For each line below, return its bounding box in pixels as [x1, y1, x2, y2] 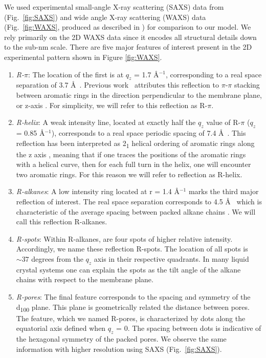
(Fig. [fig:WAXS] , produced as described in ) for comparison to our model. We [4, 22, 251, 32]
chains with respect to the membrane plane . [16, 274, 153, 285]
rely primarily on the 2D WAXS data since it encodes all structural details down [4, 31, 257, 42]
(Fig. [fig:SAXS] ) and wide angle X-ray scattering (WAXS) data [4, 11, 206, 22]
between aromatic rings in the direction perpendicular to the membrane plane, [16, 89, 262, 100]
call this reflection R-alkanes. [16, 216, 107, 227]
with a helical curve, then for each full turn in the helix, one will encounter [16, 159, 251, 170]
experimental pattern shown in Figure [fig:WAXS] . [4, 51, 162, 62]
